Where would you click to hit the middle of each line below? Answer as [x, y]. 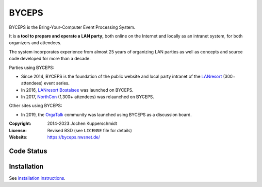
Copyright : [20, 123]
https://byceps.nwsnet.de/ [74, 137]
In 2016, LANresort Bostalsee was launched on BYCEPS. [77, 90]
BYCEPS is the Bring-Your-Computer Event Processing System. [72, 27]
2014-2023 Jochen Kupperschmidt [82, 123]
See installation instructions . [37, 178]
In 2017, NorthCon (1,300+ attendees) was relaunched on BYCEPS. [88, 97]
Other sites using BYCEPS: [36, 106]
